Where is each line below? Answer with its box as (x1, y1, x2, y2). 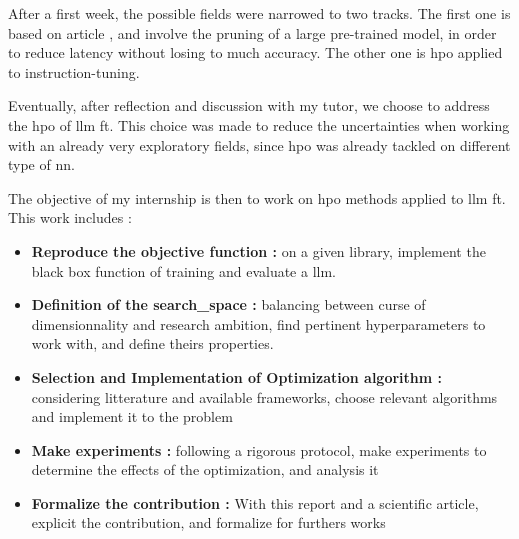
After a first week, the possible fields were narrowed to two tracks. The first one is (8, 3, 511, 23)
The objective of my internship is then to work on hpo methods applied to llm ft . (8, 187, 506, 208)
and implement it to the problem (31, 406, 233, 427)
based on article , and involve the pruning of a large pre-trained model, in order (8, 22, 497, 43)
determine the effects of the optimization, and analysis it (31, 459, 379, 480)
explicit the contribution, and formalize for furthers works (31, 512, 386, 533)
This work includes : (8, 207, 132, 228)
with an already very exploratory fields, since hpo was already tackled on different (8, 134, 511, 155)
